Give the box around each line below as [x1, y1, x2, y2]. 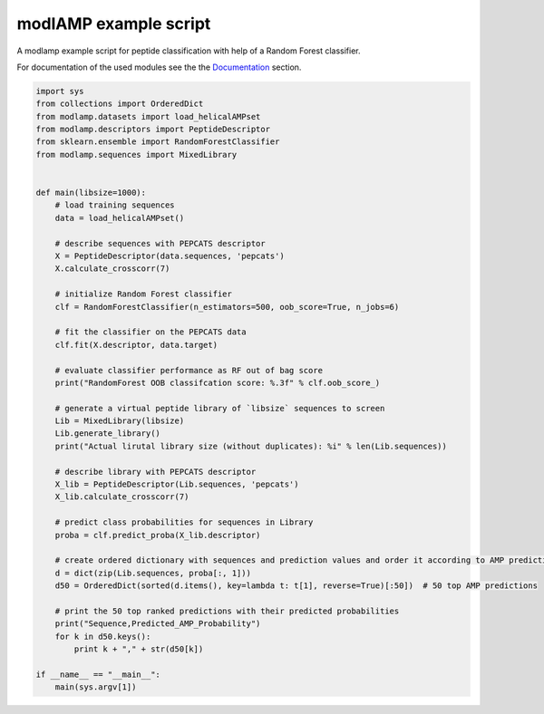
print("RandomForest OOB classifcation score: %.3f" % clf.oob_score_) [54, 377, 381, 388]
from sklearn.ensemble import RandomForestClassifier [35, 137, 280, 147]
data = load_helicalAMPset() [54, 213, 185, 223]
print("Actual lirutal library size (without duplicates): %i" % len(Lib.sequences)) [54, 440, 448, 451]
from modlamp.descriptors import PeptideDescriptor [35, 124, 271, 135]
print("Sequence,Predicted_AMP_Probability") [54, 619, 261, 629]
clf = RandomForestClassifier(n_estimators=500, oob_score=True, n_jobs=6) [54, 302, 400, 312]
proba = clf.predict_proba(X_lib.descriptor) [54, 530, 261, 540]
